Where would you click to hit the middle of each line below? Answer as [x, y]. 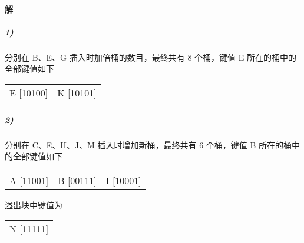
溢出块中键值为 [34, 204]
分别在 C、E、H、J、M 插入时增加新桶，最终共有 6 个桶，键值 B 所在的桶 [148, 144]
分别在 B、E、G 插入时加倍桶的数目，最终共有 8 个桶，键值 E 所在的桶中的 [151, 57]
